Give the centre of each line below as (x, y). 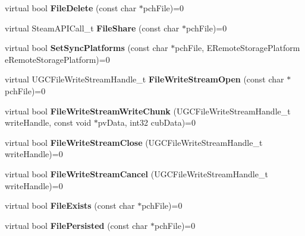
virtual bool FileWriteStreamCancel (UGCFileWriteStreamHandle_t (136, 173)
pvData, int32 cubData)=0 (147, 122)
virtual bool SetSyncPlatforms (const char (87, 48)
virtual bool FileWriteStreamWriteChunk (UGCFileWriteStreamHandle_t (148, 111)
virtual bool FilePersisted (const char (76, 225)
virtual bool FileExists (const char (70, 205)
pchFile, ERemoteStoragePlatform (238, 48)
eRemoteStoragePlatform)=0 (57, 59)
